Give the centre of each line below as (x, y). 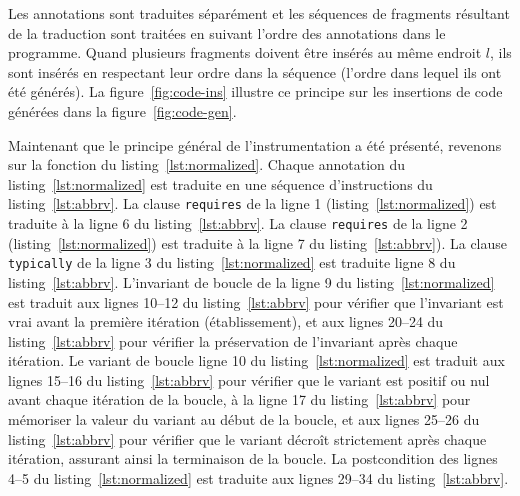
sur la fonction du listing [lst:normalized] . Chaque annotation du (207, 164)
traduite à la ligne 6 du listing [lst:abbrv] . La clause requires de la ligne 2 (238, 223)
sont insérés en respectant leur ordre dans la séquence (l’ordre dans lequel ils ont (255, 71)
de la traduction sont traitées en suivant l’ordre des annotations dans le (227, 32)
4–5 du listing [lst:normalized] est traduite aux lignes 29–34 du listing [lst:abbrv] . (258, 477)
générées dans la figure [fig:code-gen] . (122, 110)
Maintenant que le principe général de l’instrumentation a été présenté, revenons (255, 144)
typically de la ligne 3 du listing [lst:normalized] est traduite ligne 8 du (232, 262)
